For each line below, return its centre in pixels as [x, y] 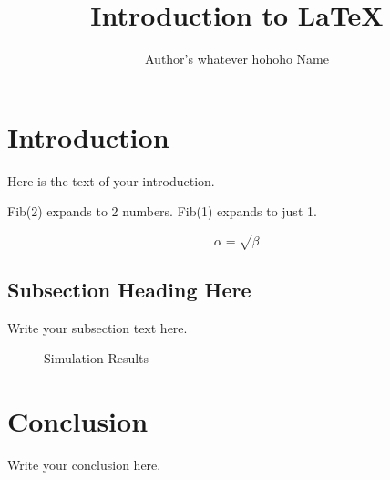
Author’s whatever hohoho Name [237, 59]
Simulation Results [97, 358]
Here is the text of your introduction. [111, 180]
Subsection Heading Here [129, 289]
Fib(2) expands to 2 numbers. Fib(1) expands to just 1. [162, 211]
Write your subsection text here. [97, 327]
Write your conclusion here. [84, 464]
